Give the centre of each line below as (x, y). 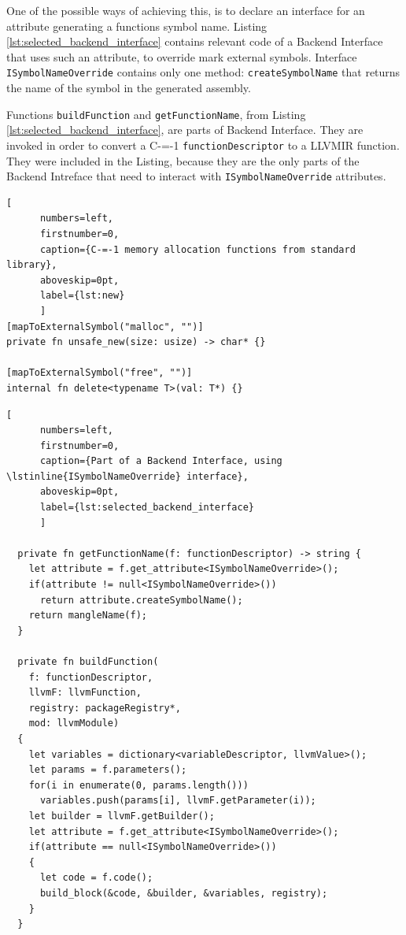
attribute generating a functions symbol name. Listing (137, 26)
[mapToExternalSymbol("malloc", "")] (105, 327)
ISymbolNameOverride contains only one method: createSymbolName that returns (203, 72)
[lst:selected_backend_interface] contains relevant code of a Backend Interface (195, 41)
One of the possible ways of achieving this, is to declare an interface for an (186, 10)
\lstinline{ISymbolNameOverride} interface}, (127, 476)
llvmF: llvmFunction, (85, 693)
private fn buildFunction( (88, 662)
